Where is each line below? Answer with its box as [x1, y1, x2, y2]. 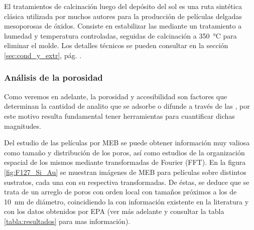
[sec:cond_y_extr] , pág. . [4, 50, 82, 60]
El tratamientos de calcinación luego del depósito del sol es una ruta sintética [4, 1, 242, 11]
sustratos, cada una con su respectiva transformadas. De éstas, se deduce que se [4, 176, 249, 187]
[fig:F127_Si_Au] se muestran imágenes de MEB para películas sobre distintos [4, 166, 246, 177]
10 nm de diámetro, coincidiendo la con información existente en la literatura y [4, 196, 249, 206]
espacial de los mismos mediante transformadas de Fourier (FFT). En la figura [4, 157, 246, 167]
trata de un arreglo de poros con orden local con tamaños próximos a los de [4, 186, 237, 197]
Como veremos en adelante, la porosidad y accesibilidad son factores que [4, 91, 227, 101]
